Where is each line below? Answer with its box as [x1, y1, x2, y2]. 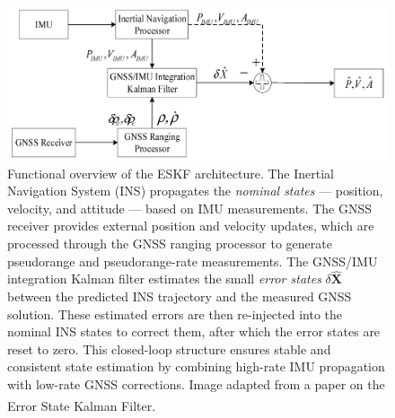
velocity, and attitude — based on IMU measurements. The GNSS [7, 198, 372, 217]
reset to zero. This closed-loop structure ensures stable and [7, 339, 331, 358]
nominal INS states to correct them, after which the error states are [7, 322, 381, 341]
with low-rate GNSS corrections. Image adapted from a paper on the [7, 374, 385, 393]
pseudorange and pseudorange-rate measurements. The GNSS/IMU [7, 251, 378, 270]
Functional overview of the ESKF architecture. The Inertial [7, 163, 334, 182]
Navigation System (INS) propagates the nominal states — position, [7, 181, 383, 200]
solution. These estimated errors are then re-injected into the [7, 304, 343, 323]
